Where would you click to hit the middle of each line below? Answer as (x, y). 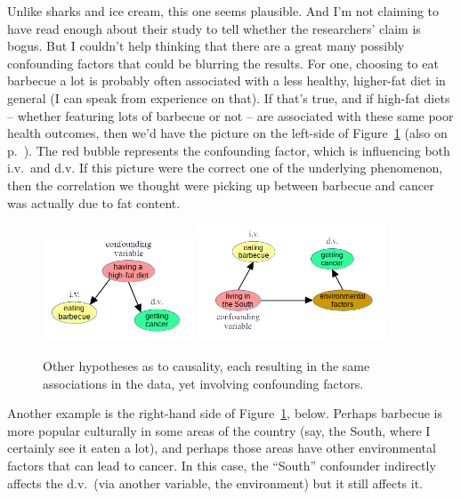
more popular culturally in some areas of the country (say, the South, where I (219, 430)
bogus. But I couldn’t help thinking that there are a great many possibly (206, 46)
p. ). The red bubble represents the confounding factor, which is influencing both (229, 150)
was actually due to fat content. (94, 202)
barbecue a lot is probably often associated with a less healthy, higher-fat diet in (226, 80)
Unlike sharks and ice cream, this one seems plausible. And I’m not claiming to (223, 11)
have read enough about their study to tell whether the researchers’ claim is (214, 28)
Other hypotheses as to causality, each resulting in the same (206, 365)
